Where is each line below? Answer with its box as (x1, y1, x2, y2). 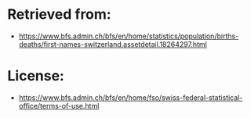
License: (7, 67, 64, 85)
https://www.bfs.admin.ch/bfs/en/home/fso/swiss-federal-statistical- (18, 92, 243, 102)
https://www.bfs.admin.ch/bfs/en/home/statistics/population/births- (18, 31, 239, 41)
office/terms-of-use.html (18, 101, 100, 110)
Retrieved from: (7, 5, 111, 23)
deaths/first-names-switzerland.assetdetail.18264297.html (18, 39, 207, 48)
